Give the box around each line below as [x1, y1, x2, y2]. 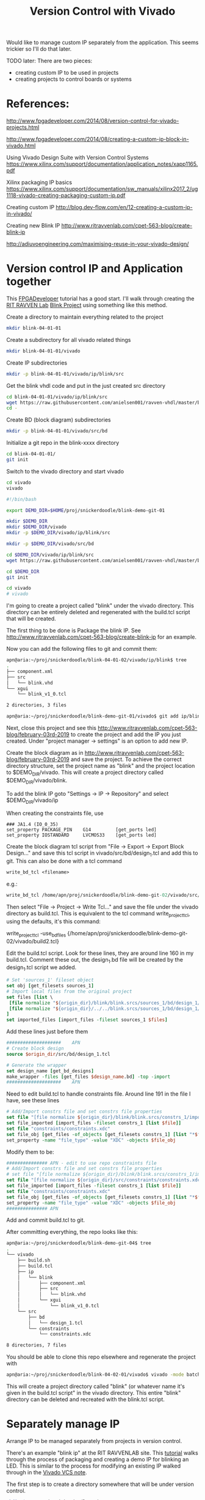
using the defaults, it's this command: [6, 918, 101, 925]
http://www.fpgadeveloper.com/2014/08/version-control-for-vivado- [6, 117, 179, 125]
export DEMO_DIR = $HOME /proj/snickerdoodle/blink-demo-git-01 [6, 507, 165, 513]
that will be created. [6, 615, 56, 622]
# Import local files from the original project [6, 988, 132, 995]
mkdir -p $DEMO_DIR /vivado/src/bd [6, 541, 95, 547]
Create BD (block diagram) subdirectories [6, 416, 111, 423]
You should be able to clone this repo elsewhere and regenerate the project [6, 1353, 196, 1361]
